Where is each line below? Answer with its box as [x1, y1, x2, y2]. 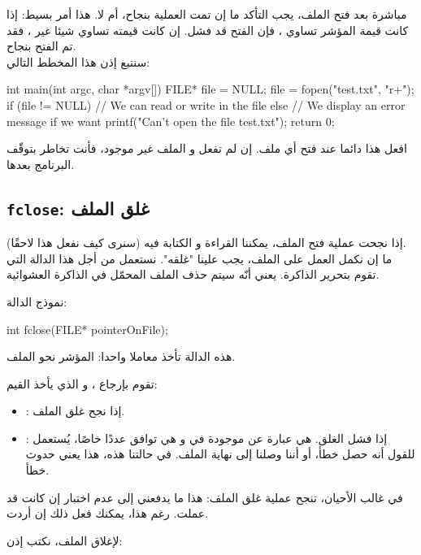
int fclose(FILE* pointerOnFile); [7, 320, 168, 337]
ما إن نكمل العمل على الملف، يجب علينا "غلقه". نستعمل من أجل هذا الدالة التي [7, 249, 393, 267]
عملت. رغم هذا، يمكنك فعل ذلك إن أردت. [7, 505, 209, 522]
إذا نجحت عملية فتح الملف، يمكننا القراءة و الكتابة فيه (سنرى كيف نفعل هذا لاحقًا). [7, 234, 406, 251]
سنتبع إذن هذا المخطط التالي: [7, 53, 150, 70]
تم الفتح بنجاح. [7, 37, 76, 54]
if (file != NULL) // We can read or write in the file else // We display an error [7, 96, 406, 113]
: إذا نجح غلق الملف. [25, 402, 125, 419]
